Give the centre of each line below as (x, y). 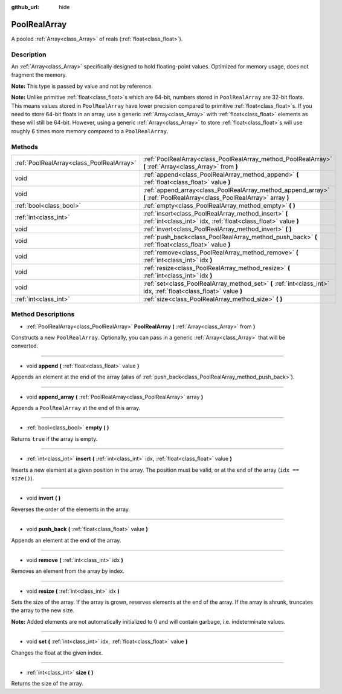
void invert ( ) (44, 498)
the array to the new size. (43, 610)
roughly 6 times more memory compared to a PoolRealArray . (90, 131)
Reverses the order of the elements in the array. (70, 509)
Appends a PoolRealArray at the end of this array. (76, 408)
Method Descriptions (43, 314)
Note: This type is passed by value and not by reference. (82, 86)
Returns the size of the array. (47, 684)
